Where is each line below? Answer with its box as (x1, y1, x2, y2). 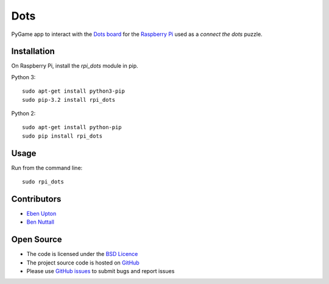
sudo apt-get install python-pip (22, 124, 122, 131)
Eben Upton (26, 210, 57, 217)
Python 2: (11, 110, 36, 117)
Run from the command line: (11, 164, 83, 171)
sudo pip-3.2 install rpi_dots (22, 96, 116, 103)
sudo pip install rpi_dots (22, 132, 103, 140)
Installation (11, 46, 55, 57)
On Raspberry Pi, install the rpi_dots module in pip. (11, 62, 138, 69)
